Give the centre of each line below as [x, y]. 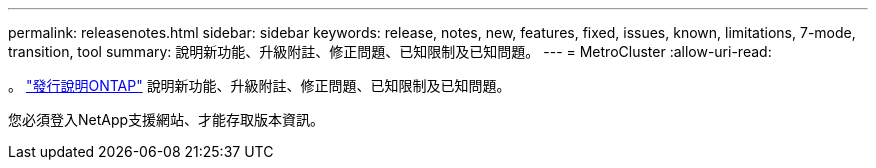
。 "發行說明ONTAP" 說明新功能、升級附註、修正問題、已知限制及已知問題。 [259, 85]
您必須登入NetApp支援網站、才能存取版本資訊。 [166, 119]
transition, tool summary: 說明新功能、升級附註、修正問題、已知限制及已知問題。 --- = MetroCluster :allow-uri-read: [390, 51]
